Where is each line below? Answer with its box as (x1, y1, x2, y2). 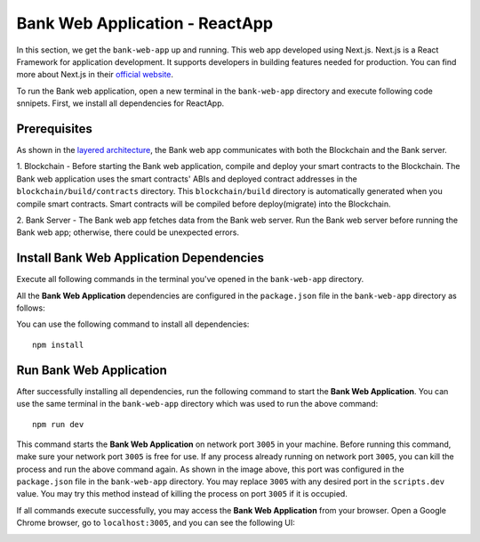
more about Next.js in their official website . (16, 69, 173, 80)
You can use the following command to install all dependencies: (16, 319, 250, 329)
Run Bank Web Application (16, 362, 168, 377)
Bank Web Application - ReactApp (16, 13, 274, 33)
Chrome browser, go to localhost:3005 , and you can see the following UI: (16, 517, 295, 529)
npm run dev (32, 419, 84, 429)
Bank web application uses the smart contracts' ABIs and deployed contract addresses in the (16, 174, 357, 184)
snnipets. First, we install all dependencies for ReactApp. (16, 98, 225, 109)
